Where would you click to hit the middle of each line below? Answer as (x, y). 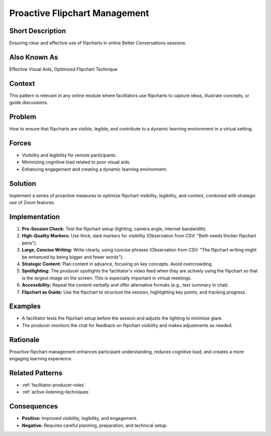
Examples (25, 306)
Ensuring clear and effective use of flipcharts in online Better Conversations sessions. (98, 43)
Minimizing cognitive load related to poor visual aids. (76, 162)
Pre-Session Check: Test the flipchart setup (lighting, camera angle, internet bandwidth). (114, 229)
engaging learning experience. (41, 359)
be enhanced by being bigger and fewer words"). (73, 257)
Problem (23, 117)
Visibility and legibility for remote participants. (69, 155)
